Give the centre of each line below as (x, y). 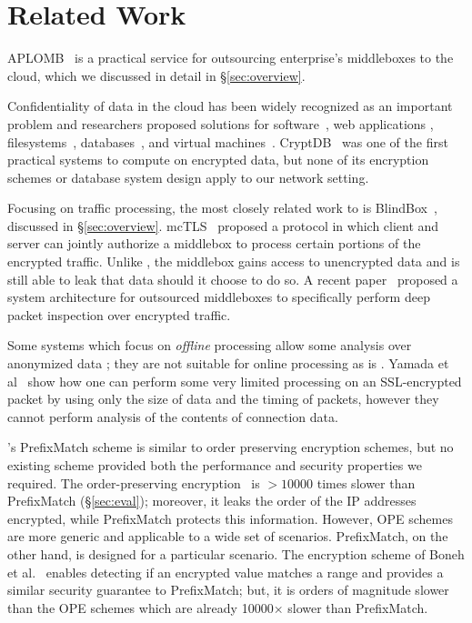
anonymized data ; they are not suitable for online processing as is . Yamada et (228, 363)
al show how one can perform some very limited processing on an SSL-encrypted (235, 381)
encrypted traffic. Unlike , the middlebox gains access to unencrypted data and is (234, 261)
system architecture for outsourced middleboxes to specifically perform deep (219, 297)
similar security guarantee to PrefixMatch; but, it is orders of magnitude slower (228, 590)
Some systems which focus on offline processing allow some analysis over (210, 345)
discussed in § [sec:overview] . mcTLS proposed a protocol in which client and (223, 225)
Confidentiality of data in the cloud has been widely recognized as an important (230, 106)
